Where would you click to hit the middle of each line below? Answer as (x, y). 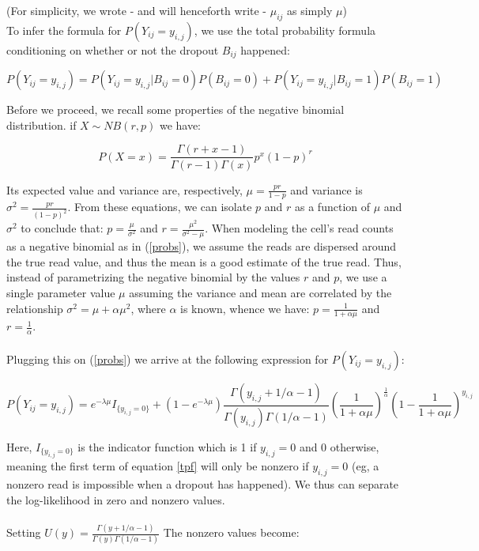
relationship (35, 308)
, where (148, 308)
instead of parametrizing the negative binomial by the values (153, 277)
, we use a (363, 277)
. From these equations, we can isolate (160, 207)
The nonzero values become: (231, 532)
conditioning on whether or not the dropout (113, 49)
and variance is (326, 189)
